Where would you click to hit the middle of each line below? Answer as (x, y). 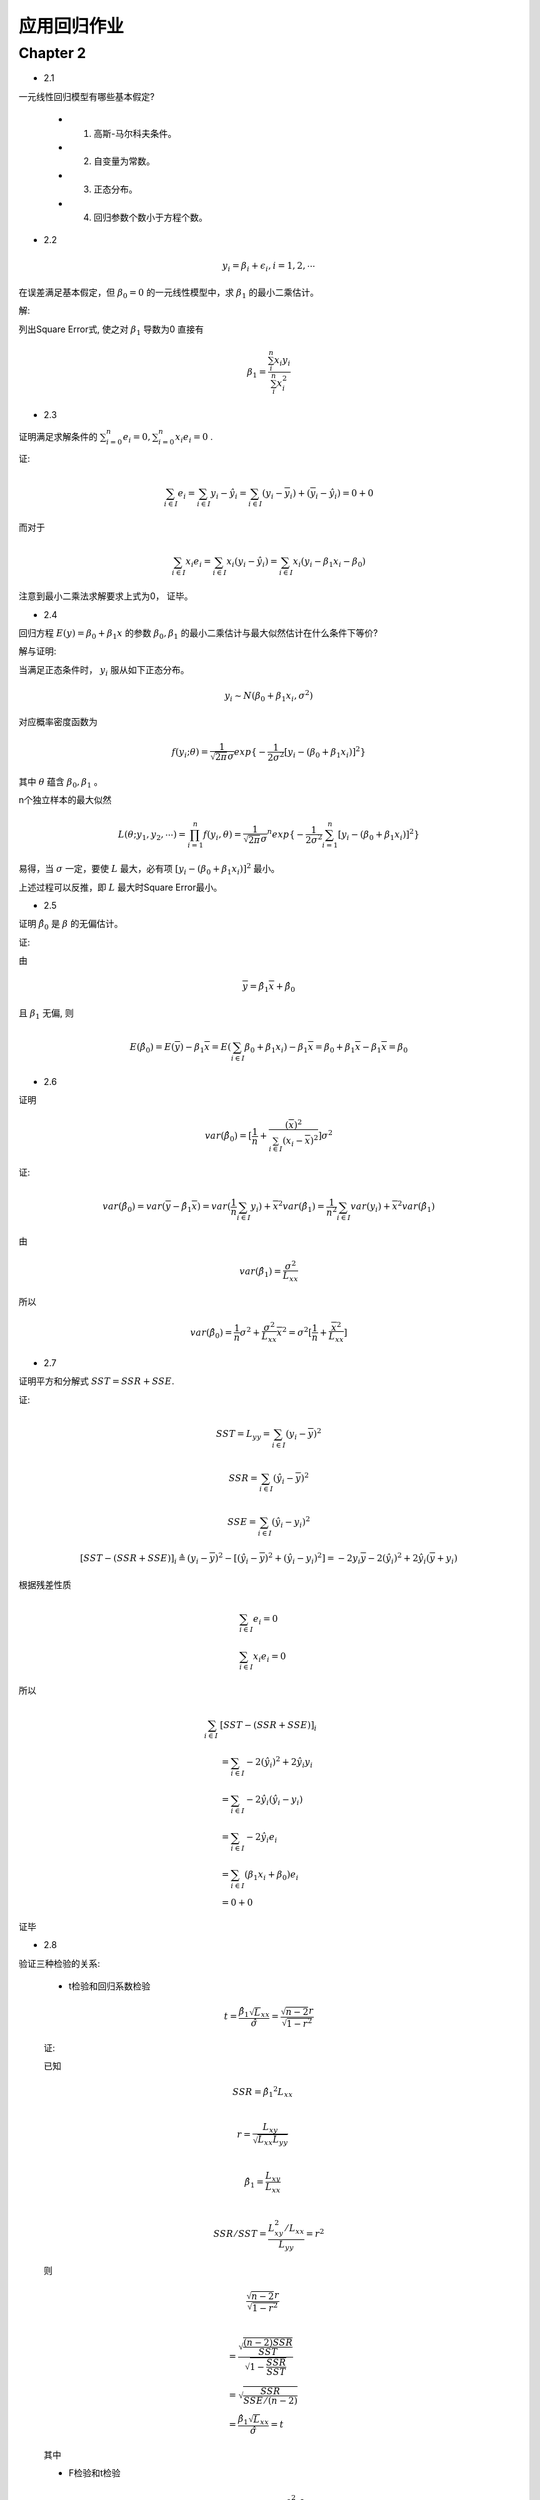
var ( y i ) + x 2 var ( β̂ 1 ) (392, 1207)
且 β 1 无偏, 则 (46, 1013)
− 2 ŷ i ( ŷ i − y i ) (275, 1801)
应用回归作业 (71, 26)
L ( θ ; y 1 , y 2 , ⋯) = (152, 835)
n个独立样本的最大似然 (65, 800)
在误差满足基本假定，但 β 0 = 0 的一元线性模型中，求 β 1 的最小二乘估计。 (169, 293)
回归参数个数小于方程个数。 (150, 217)
